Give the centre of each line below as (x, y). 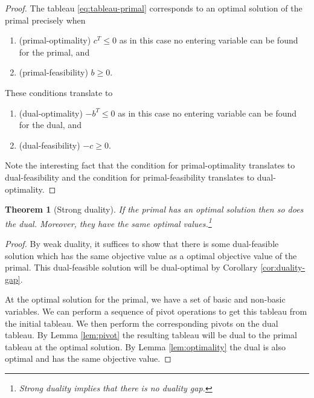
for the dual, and (50, 125)
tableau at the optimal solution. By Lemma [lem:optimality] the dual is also (145, 346)
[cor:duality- (283, 267)
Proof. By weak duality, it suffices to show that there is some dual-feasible (142, 243)
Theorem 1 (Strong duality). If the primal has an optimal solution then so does (154, 209)
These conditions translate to (59, 92)
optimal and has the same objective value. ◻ (88, 358)
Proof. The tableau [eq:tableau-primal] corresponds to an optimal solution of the (154, 8)
